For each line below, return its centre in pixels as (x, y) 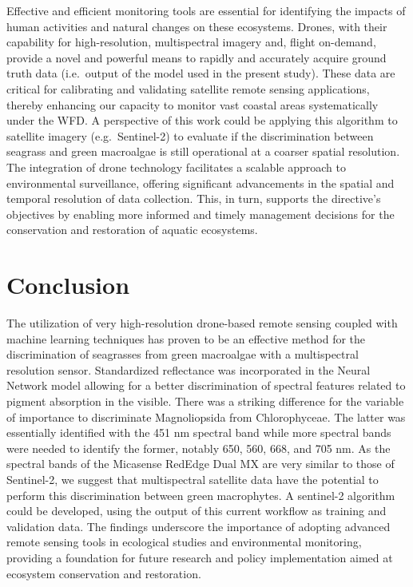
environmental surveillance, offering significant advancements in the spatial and (201, 182)
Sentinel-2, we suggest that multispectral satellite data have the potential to (193, 479)
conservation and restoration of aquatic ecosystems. (132, 230)
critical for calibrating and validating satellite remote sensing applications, (188, 88)
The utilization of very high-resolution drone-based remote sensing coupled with (202, 323)
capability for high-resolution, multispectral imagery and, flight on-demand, (191, 42)
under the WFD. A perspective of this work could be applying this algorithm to (202, 120)
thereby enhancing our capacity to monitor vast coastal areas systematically (193, 104)
